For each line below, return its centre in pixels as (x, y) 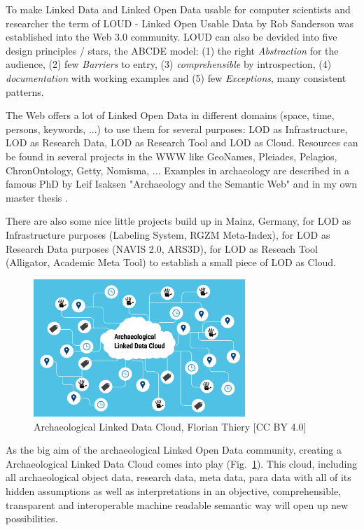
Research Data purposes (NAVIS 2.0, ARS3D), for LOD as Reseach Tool (162, 248)
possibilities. (32, 518)
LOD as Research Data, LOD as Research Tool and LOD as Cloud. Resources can (182, 142)
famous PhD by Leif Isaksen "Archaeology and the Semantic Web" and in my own (182, 184)
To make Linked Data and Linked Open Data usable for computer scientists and (178, 9)
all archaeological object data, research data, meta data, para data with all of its (178, 477)
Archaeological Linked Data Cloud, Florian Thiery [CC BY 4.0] (170, 426)
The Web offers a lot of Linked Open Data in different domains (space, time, (170, 115)
